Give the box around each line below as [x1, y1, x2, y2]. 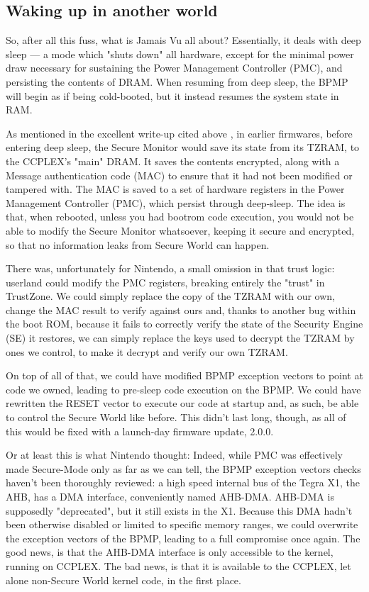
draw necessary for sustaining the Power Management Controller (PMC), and [6, 60, 343, 75]
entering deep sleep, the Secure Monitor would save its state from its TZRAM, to [6, 140, 360, 155]
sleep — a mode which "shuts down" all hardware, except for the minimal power [6, 46, 354, 61]
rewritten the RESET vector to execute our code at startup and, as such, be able [6, 396, 359, 411]
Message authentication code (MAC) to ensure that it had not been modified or [6, 167, 353, 182]
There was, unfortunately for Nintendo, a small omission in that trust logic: [6, 261, 335, 276]
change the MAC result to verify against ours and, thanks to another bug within [6, 302, 356, 317]
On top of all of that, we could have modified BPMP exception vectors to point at [6, 368, 363, 383]
